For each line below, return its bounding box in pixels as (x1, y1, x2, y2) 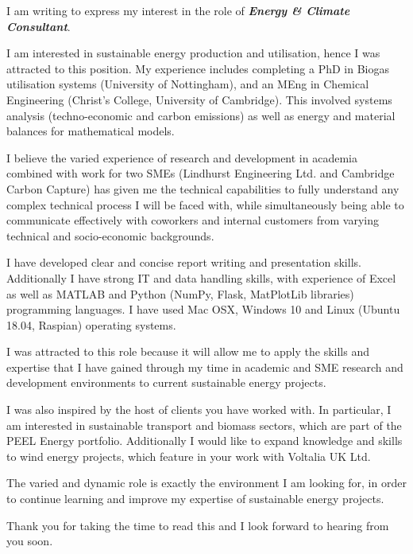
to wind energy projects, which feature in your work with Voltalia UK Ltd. (6, 447, 371, 464)
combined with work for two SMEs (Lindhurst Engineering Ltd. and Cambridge (6, 165, 395, 181)
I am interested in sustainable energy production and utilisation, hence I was (6, 45, 380, 61)
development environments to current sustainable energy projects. (6, 374, 326, 391)
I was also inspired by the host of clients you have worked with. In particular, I (6, 401, 392, 418)
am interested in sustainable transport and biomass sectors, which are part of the (6, 416, 402, 433)
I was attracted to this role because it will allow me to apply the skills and (6, 343, 369, 360)
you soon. (6, 533, 53, 549)
